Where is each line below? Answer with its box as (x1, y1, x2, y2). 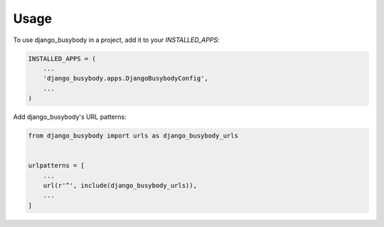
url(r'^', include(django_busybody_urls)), (43, 181, 197, 190)
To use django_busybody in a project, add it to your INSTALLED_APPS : (13, 36, 220, 44)
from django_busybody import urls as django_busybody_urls (28, 132, 238, 140)
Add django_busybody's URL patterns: (13, 112, 127, 121)
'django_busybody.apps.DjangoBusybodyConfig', (43, 75, 209, 83)
